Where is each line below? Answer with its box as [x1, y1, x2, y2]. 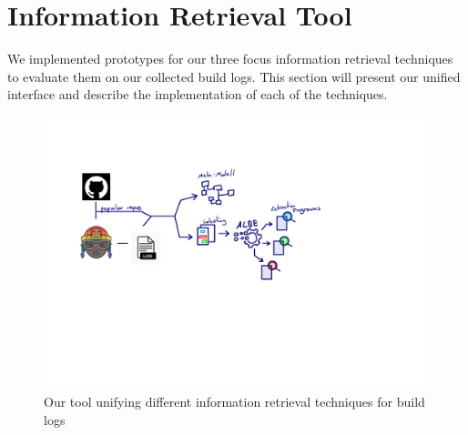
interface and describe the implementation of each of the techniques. [7, 85, 388, 104]
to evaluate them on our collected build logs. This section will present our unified [7, 66, 461, 86]
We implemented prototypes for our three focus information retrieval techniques [7, 49, 453, 68]
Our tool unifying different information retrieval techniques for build [44, 392, 425, 411]
